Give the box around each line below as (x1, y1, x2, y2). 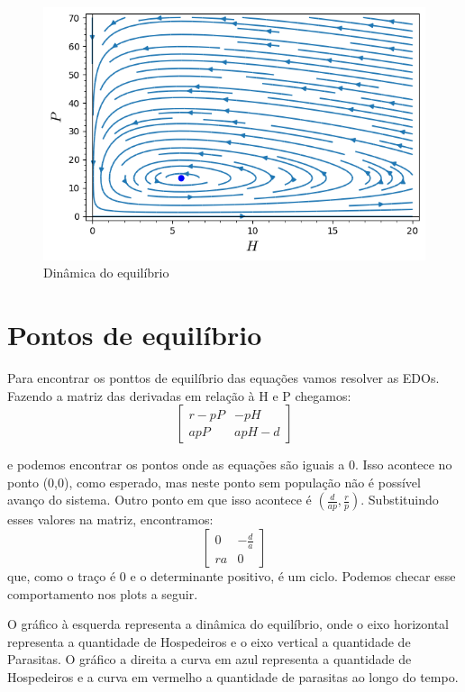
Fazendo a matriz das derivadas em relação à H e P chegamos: (7, 386, 351, 405)
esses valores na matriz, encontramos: (7, 510, 214, 529)
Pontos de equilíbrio (7, 316, 262, 353)
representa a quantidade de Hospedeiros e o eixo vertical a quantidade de (7, 632, 411, 651)
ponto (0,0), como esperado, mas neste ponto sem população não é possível (7, 472, 421, 491)
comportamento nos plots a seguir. (7, 584, 198, 603)
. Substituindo (360, 490, 439, 509)
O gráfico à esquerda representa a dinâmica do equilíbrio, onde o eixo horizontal (7, 615, 450, 633)
